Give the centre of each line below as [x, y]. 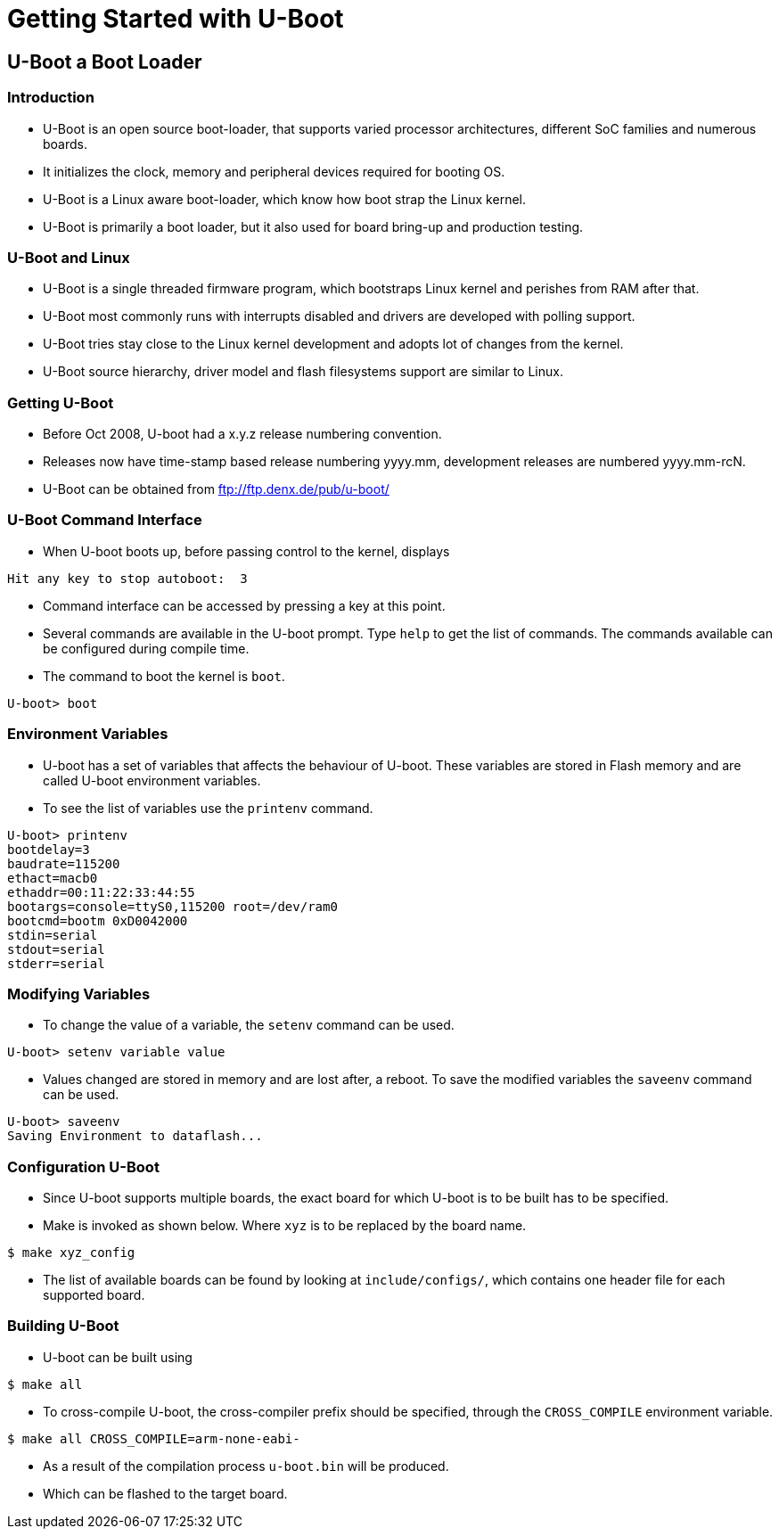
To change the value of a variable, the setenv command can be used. [249, 1025]
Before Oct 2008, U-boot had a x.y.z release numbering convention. [242, 434]
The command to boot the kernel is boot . [164, 676]
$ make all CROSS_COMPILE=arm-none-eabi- [154, 1438]
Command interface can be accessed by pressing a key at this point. [244, 605]
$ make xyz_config [71, 1253]
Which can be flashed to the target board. [165, 1493]
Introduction [51, 98]
